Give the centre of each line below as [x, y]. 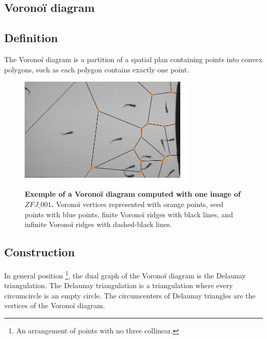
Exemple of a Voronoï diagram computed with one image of [133, 194]
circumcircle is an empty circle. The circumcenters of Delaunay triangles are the [130, 295]
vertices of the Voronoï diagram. [55, 305]
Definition [31, 38]
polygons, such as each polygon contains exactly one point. [97, 69]
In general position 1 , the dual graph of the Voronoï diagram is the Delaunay [125, 274]
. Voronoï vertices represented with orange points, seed [138, 204]
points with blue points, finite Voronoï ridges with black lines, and [129, 214]
